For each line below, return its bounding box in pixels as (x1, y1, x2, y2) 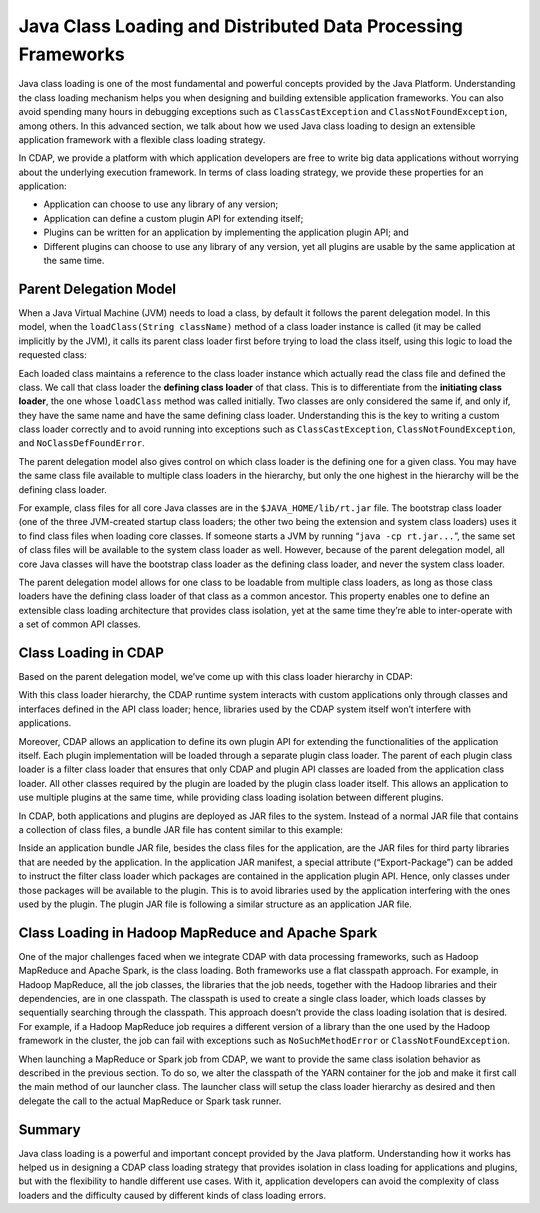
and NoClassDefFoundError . (18, 437, 145, 449)
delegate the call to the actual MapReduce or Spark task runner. (18, 1095, 282, 1107)
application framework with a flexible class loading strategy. (18, 133, 266, 145)
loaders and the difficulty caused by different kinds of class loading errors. (18, 1189, 327, 1201)
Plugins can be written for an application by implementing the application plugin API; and (43, 226, 409, 239)
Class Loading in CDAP (18, 644, 165, 661)
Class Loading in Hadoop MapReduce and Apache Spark (18, 924, 378, 941)
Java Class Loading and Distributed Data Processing (18, 15, 464, 37)
